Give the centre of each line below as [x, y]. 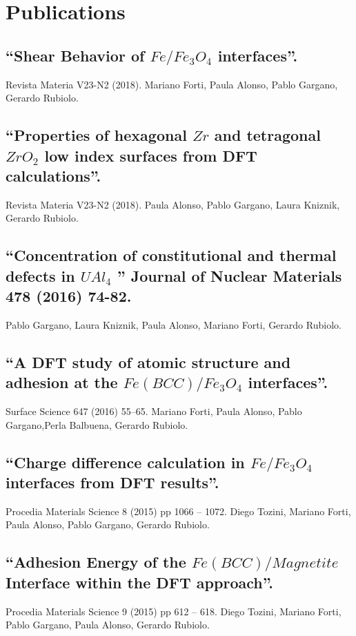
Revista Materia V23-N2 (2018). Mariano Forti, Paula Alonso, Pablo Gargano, [172, 84]
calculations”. [53, 175]
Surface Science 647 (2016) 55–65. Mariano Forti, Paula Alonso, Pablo [154, 411]
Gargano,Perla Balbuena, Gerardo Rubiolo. [97, 424]
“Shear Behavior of [75, 55]
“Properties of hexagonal [96, 135]
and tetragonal [267, 135]
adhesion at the [62, 382]
